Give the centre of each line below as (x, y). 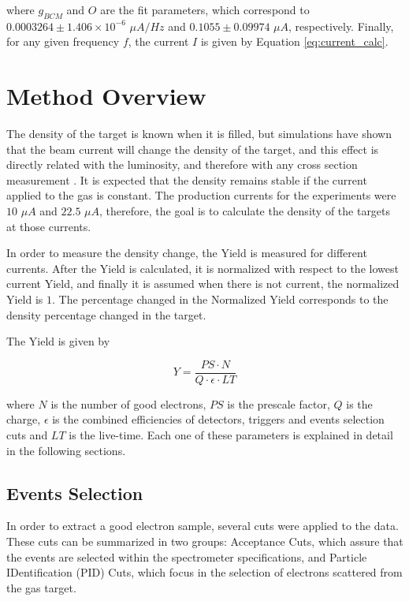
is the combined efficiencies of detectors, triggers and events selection (218, 419)
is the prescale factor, (279, 403)
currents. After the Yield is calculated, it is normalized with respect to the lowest (203, 268)
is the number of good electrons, (128, 403)
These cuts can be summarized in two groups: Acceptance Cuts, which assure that (205, 541)
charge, (24, 419)
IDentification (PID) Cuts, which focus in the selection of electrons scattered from (204, 572)
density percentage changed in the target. (106, 314)
